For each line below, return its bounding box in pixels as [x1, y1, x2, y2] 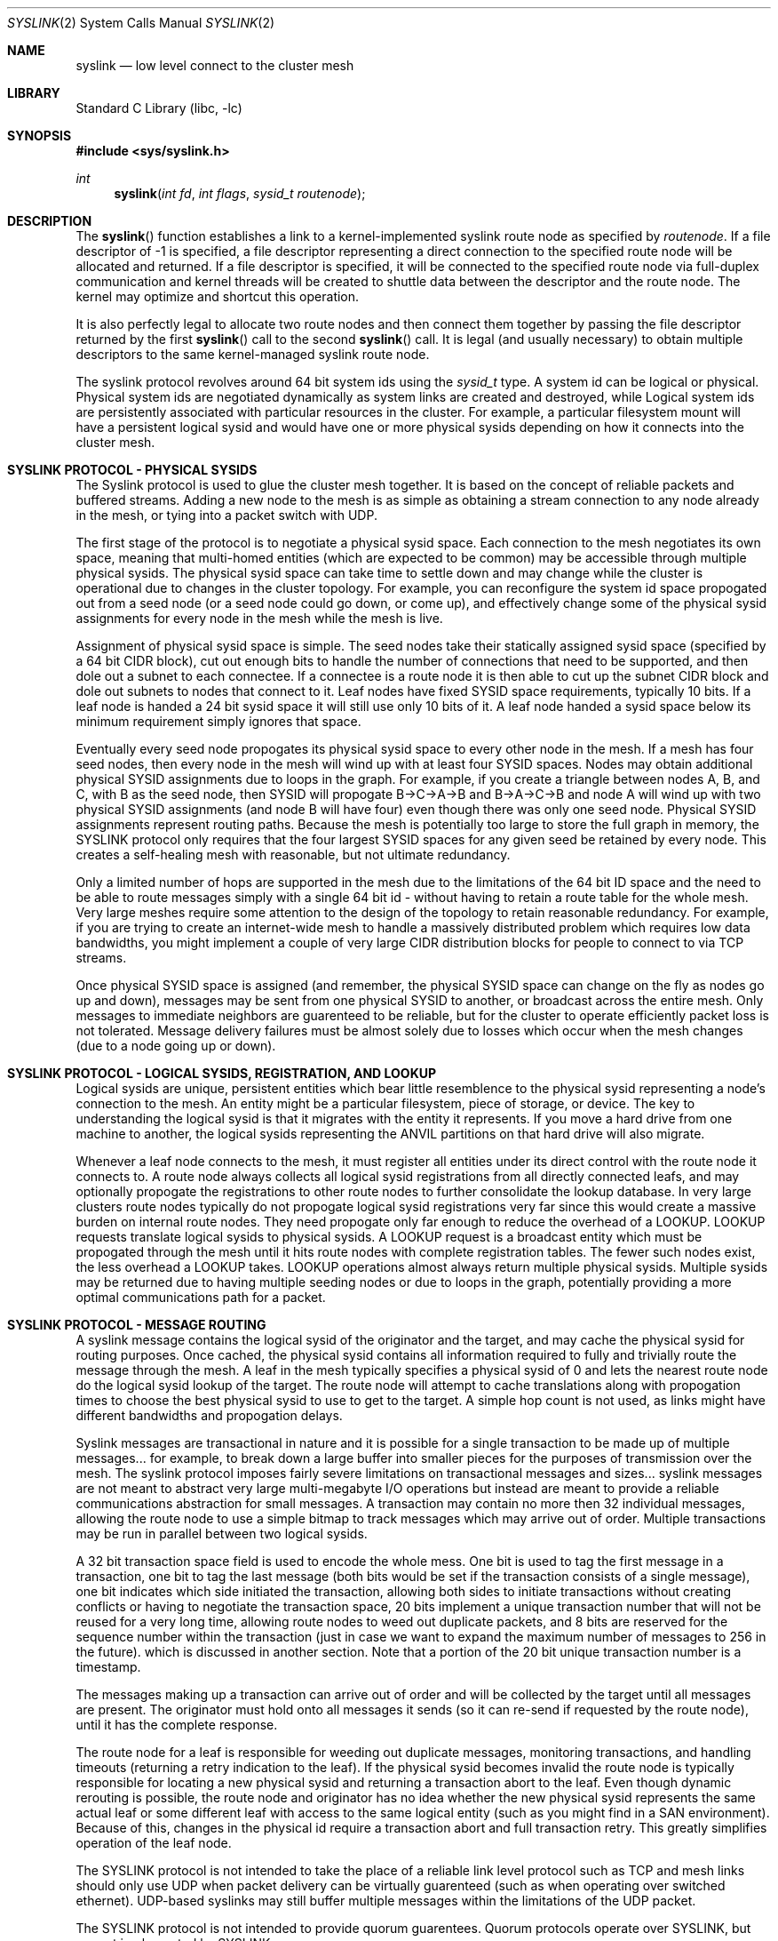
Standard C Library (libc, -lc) [75, 100, 242, 116]
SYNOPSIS [7, 128, 72, 143]
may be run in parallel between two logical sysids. [75, 1526, 368, 1541]
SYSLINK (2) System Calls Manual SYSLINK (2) [7, 15, 275, 30]
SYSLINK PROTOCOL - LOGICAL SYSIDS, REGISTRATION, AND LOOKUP [7, 1066, 437, 1081]
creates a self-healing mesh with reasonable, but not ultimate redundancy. [75, 847, 511, 862]
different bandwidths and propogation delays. [75, 1408, 343, 1423]
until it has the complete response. [75, 1717, 278, 1732]
